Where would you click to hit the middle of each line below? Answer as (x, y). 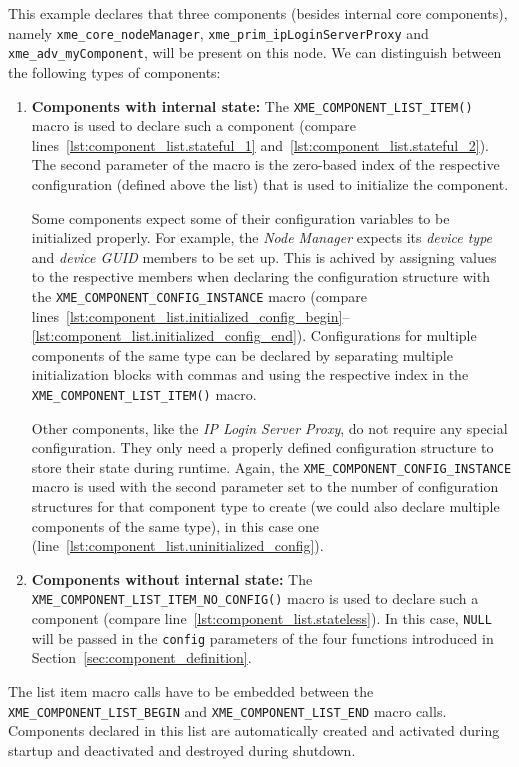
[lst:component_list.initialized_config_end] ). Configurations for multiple (254, 335)
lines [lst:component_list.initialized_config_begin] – (190, 315)
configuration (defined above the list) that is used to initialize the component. (270, 183)
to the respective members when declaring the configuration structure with (260, 276)
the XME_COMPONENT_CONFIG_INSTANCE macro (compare (199, 295)
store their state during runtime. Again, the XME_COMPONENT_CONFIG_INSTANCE (271, 466)
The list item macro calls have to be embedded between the (191, 690)
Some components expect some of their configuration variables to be (240, 217)
